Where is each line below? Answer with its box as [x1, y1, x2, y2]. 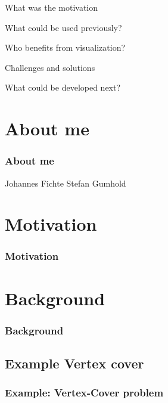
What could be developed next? [5, 81, 121, 94]
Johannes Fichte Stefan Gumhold [5, 176, 126, 189]
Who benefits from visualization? [5, 41, 126, 54]
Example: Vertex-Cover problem [5, 385, 164, 400]
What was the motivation [5, 1, 98, 13]
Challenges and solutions [5, 61, 95, 73]
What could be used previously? [5, 21, 122, 33]
